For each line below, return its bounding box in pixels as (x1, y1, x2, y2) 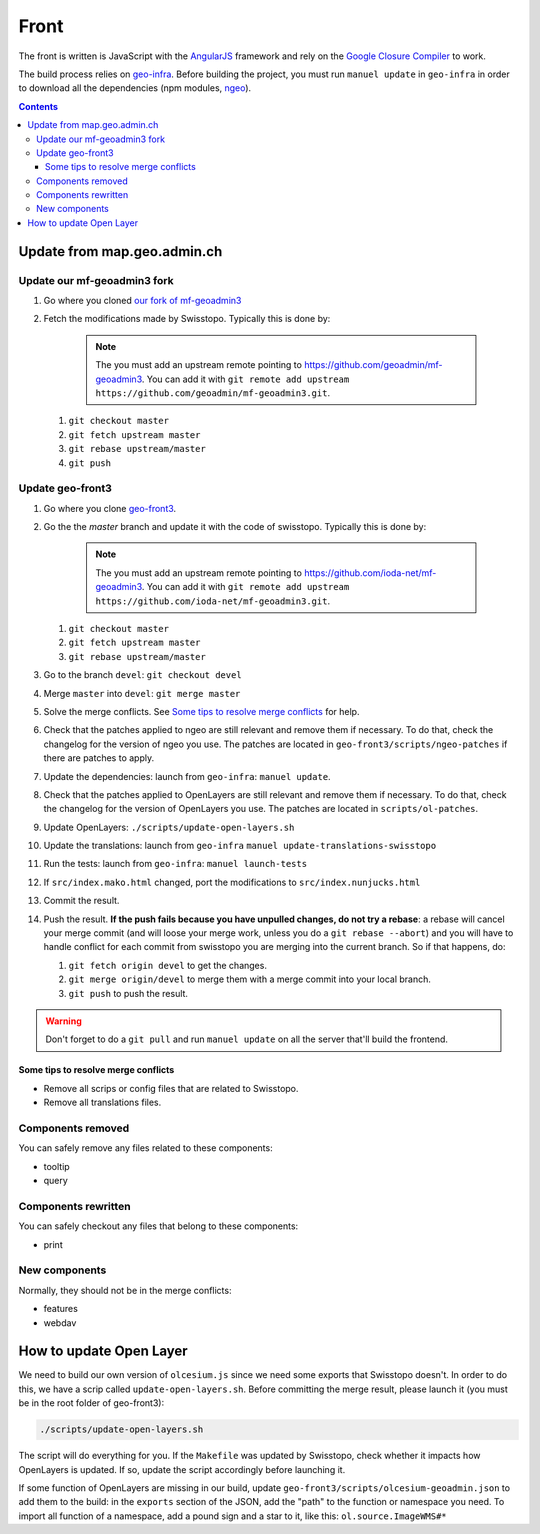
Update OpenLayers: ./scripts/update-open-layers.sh (43, 821, 295, 833)
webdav (43, 1316, 77, 1329)
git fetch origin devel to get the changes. (68, 959, 267, 971)
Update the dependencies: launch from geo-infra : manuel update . (43, 770, 331, 782)
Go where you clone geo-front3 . (43, 502, 177, 514)
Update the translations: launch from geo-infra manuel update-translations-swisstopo (43, 840, 437, 852)
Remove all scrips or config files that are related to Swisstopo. (43, 1082, 299, 1094)
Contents (18, 100, 59, 112)
